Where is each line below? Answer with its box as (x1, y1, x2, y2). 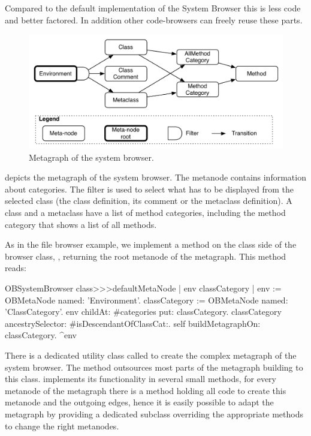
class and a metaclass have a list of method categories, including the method (5, 206, 286, 219)
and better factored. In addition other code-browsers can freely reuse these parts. (5, 13, 303, 26)
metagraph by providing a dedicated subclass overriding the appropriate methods (5, 407, 303, 420)
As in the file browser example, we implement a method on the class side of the (5, 238, 297, 251)
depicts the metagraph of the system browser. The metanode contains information (5, 171, 306, 184)
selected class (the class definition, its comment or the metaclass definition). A (5, 194, 292, 207)
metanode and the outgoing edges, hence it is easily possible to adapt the (5, 396, 274, 408)
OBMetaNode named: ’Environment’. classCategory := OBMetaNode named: (5, 293, 288, 306)
